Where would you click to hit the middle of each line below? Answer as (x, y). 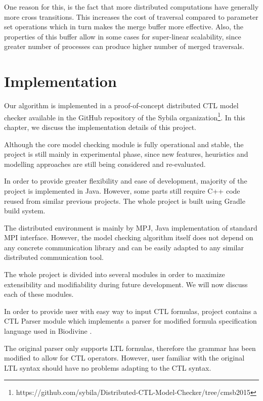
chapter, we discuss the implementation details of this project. (100, 127)
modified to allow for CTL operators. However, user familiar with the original (124, 358)
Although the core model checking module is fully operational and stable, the (124, 144)
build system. (25, 211)
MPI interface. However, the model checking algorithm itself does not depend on (129, 237)
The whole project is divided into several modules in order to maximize (115, 274)
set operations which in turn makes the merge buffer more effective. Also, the (124, 27)
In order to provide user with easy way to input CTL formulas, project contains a (131, 311)
